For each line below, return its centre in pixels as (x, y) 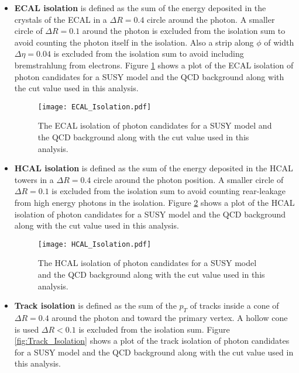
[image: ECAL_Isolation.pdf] (94, 107)
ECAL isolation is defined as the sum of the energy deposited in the (140, 8)
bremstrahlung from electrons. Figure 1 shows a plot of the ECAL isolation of (154, 65)
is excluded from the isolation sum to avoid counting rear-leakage (169, 191)
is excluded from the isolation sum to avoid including (149, 53)
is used (27, 329)
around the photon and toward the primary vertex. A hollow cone (170, 317)
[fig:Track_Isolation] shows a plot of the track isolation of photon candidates (152, 341)
